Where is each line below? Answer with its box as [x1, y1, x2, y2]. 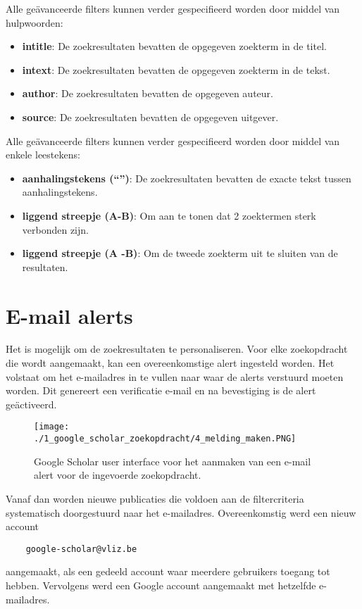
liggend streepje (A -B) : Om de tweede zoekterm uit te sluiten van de [22, 246, 338, 260]
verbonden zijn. [22, 222, 89, 237]
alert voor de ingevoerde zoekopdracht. [34, 467, 201, 482]
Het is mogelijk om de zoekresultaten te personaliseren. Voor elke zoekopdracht [6, 341, 348, 356]
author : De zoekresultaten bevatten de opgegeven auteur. [22, 86, 273, 101]
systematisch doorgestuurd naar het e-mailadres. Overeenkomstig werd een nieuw [6, 505, 356, 520]
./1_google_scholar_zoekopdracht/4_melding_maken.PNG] [34, 434, 297, 444]
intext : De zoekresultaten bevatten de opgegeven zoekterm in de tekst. [22, 62, 330, 77]
